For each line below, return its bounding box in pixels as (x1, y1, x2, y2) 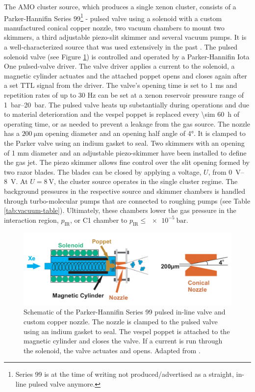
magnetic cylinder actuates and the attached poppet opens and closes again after (4, 70, 247, 80)
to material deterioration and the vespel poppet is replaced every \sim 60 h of (4, 109, 239, 119)
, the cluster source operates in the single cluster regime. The (54, 176, 238, 186)
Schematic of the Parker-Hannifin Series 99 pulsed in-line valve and (24, 307, 226, 317)
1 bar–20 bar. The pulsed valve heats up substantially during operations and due (4, 99, 249, 109)
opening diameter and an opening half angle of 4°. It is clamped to (45, 128, 246, 138)
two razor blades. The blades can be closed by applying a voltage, (4, 166, 202, 177)
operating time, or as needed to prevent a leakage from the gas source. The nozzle (4, 118, 251, 129)
